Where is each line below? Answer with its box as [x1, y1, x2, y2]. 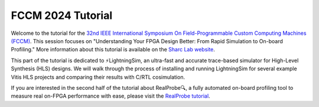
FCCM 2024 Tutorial [11, 9, 113, 22]
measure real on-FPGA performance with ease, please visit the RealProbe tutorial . [11, 92, 210, 100]
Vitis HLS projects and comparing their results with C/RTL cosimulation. [11, 73, 185, 80]
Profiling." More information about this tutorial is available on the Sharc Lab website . [11, 46, 216, 53]
